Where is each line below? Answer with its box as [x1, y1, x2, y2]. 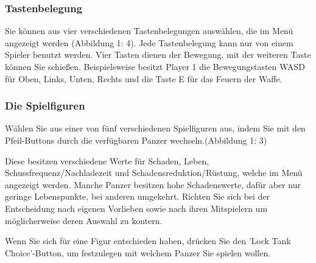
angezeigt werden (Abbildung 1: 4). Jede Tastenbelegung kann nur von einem [5, 36, 293, 49]
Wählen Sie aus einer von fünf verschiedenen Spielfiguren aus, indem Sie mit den [5, 122, 306, 135]
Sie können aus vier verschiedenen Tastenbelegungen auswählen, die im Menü [5, 24, 293, 37]
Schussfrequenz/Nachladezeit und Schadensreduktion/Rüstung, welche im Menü [5, 166, 303, 179]
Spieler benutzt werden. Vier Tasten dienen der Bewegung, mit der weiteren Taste [5, 48, 311, 61]
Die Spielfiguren [5, 98, 85, 113]
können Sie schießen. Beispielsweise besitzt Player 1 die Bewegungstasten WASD [5, 60, 305, 72]
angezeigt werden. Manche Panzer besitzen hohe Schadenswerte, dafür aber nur [5, 178, 301, 191]
